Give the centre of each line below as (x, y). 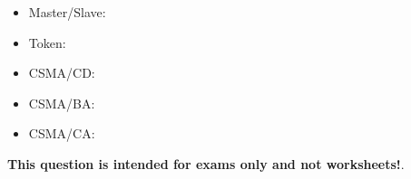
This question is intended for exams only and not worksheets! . (206, 163)
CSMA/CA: (62, 133)
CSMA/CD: (62, 73)
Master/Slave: (67, 12)
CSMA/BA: (62, 103)
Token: (47, 42)
